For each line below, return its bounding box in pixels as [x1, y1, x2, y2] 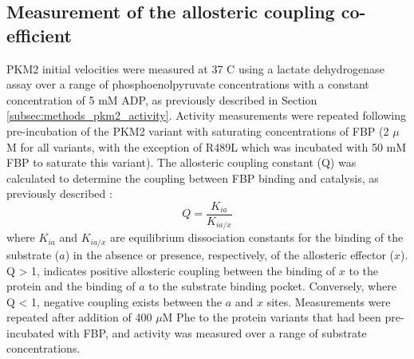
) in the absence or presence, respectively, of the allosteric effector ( [65, 246, 394, 262]
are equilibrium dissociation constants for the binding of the [110, 229, 404, 246]
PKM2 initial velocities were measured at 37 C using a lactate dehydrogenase [6, 60, 384, 77]
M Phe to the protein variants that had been [162, 309, 381, 325]
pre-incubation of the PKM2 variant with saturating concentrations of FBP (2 [6, 122, 389, 139]
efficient [6, 22, 72, 47]
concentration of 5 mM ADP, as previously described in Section [6, 91, 317, 108]
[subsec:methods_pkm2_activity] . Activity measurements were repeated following [6, 107, 406, 124]
